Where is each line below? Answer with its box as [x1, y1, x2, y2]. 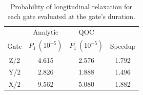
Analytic [33, 27, 59, 37]
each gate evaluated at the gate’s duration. [7, 11, 135, 21]
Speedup [110, 40, 136, 51]
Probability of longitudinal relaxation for [10, 1, 133, 11]
